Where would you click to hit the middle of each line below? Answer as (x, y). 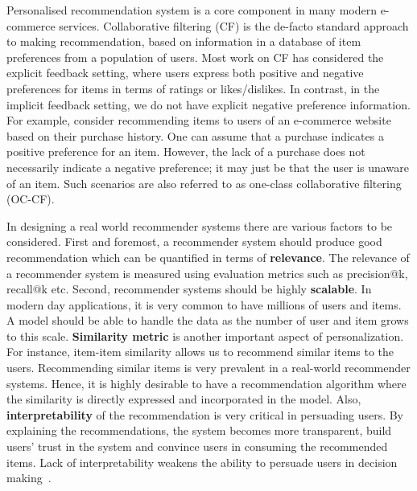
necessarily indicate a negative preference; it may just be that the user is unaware (208, 167)
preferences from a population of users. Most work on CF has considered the (195, 57)
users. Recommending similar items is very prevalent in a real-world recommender (208, 368)
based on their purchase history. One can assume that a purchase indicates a (195, 135)
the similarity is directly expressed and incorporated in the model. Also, (184, 399)
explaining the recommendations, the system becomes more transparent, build (199, 430)
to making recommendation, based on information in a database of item (184, 41)
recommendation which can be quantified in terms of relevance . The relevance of (208, 257)
